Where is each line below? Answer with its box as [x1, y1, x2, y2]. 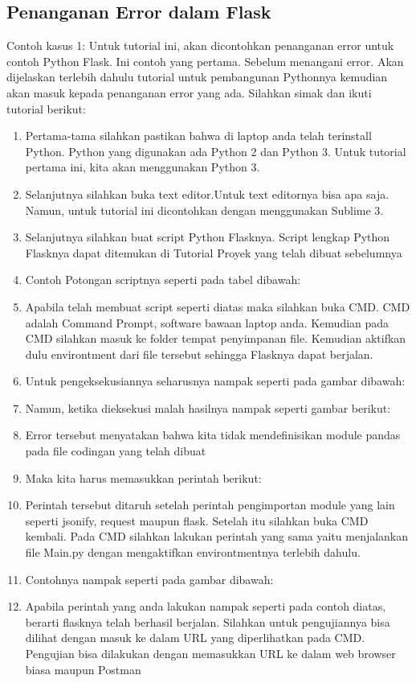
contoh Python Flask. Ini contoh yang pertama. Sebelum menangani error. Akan [6, 52, 404, 69]
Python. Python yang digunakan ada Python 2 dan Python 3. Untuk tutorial [25, 142, 406, 159]
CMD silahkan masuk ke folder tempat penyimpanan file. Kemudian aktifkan [25, 330, 406, 347]
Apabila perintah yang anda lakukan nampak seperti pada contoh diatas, [25, 598, 386, 615]
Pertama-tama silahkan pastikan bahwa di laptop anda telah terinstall [25, 127, 372, 144]
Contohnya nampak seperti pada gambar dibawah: [25, 570, 274, 587]
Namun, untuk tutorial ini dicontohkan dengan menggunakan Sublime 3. [25, 201, 384, 218]
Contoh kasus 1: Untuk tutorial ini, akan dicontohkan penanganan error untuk [6, 37, 394, 54]
